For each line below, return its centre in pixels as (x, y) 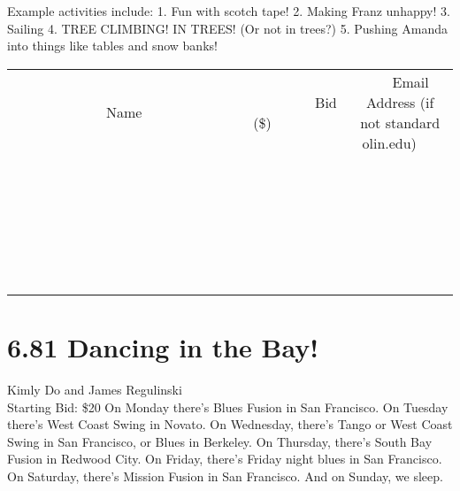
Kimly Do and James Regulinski (95, 389)
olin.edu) (389, 142)
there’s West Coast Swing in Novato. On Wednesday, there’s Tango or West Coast (230, 424)
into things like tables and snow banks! (112, 46)
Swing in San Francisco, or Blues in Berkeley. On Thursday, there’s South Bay (220, 441)
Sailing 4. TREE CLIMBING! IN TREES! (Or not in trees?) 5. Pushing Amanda (227, 28)
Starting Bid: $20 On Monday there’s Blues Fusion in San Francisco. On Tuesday (228, 407)
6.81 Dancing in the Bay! (163, 346)
